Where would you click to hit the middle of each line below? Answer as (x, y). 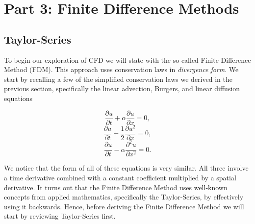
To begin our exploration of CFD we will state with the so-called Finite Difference (127, 60)
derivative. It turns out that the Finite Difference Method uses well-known (116, 187)
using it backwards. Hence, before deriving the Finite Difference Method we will (124, 206)
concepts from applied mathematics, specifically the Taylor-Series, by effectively (124, 197)
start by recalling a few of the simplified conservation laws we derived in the (118, 79)
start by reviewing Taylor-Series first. (60, 216)
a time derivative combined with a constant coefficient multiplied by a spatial (120, 177)
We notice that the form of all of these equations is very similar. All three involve (126, 168)
